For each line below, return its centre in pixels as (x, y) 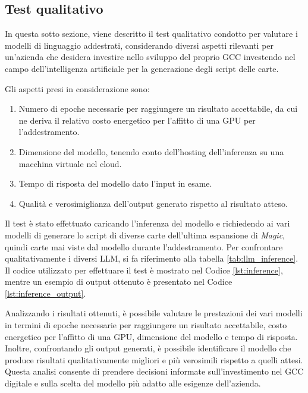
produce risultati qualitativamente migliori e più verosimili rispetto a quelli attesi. (154, 359)
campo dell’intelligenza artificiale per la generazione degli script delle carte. (142, 68)
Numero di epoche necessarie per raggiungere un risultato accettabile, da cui (158, 109)
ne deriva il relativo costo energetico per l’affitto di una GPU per (137, 120)
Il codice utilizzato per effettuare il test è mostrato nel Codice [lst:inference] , (144, 270)
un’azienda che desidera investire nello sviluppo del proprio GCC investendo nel (150, 57)
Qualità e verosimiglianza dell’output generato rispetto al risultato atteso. (153, 203)
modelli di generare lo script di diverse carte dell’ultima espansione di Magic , (145, 235)
